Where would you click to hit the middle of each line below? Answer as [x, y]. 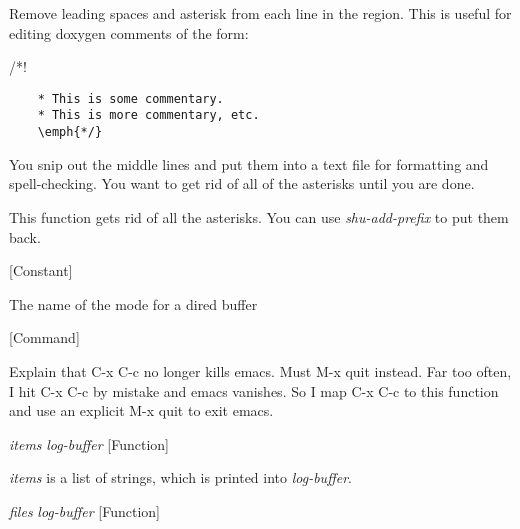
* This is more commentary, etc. [148, 115]
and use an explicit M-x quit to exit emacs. [141, 410]
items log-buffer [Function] [89, 443]
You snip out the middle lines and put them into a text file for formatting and [249, 163]
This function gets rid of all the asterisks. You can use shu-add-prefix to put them [259, 216]
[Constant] [41, 270]
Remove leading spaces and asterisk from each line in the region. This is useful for [260, 13]
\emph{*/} [70, 132]
